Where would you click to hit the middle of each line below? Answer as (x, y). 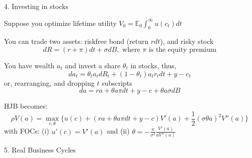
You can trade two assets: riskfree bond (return (76, 41)
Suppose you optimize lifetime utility (60, 23)
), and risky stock (187, 41)
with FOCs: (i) (27, 131)
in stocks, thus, (153, 65)
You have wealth (29, 65)
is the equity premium (183, 50)
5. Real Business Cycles (40, 150)
